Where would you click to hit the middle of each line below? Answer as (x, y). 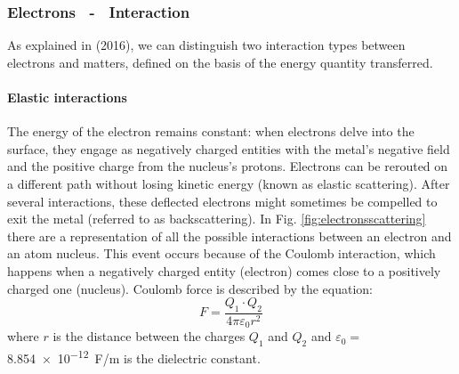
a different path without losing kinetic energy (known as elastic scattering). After (229, 183)
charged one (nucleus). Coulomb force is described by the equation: (190, 288)
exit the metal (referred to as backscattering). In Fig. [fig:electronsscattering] (217, 219)
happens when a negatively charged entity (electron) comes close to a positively (224, 270)
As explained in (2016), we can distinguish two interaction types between (206, 45)
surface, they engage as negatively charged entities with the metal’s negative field (229, 148)
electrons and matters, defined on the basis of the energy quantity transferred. (220, 62)
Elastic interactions (67, 97)
